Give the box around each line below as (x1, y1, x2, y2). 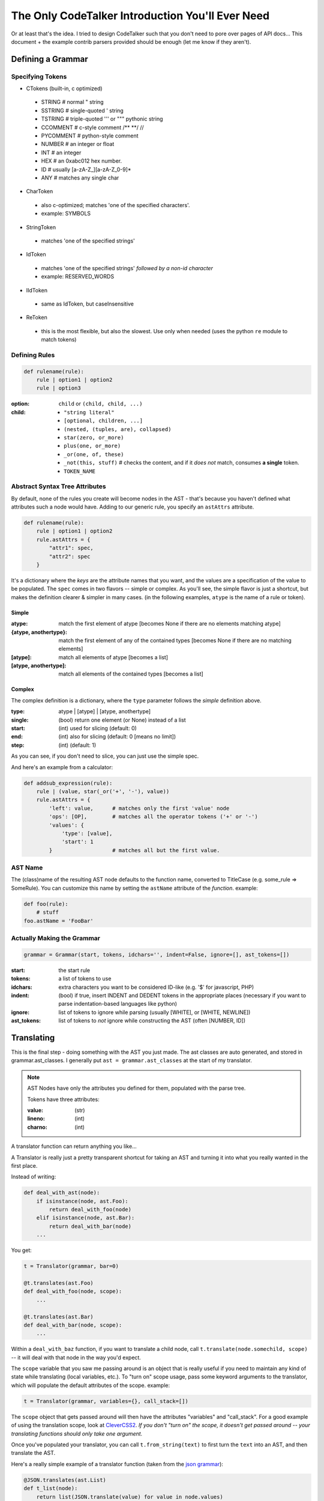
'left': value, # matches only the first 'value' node (49, 805, 230, 812)
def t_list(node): (23, 1485, 78, 1492)
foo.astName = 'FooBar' (23, 917, 94, 924)
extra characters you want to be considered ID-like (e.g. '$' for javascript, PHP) (58, 983, 254, 991)
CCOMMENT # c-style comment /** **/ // (41, 124, 144, 131)
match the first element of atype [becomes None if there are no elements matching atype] (58, 620, 281, 627)
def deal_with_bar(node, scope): (23, 1321, 122, 1328)
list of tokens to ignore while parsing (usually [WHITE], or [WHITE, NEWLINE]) (58, 1009, 251, 1016)
